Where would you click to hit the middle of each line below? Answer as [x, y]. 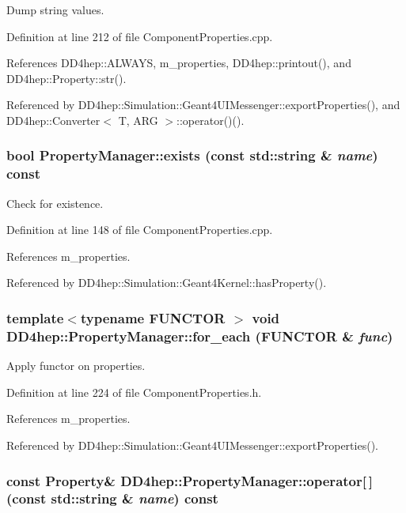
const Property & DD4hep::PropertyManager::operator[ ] [190, 480]
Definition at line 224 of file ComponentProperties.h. [134, 392]
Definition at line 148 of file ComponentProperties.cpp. [140, 230]
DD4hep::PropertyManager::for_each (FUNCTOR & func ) [200, 336]
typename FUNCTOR [153, 318]
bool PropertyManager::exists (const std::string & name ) [192, 155]
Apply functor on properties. [76, 366]
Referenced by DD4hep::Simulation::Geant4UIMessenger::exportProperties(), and [203, 105]
